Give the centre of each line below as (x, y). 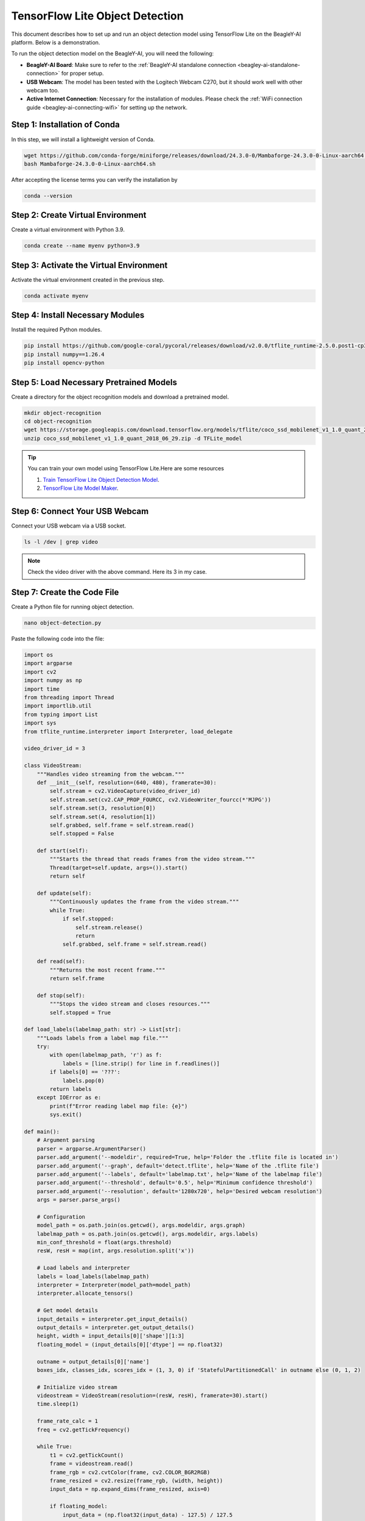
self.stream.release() (109, 927)
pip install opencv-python (64, 363)
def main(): (42, 1131)
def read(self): (61, 962)
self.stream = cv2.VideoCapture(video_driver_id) (125, 791)
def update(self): (64, 893)
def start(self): (63, 851)
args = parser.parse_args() (79, 1200)
